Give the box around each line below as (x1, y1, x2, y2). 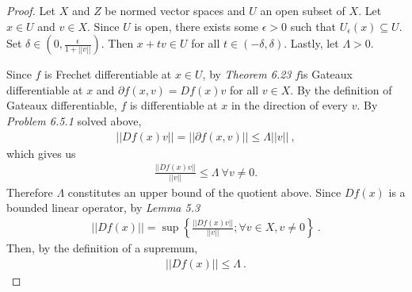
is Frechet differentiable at (44, 66, 172, 83)
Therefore (6, 183, 53, 200)
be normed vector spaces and (105, 2, 246, 18)
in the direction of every (231, 97, 348, 113)
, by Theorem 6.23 (202, 66, 292, 83)
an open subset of (260, 2, 345, 18)
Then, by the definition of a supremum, (6, 240, 198, 256)
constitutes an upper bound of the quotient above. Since (67, 183, 341, 200)
